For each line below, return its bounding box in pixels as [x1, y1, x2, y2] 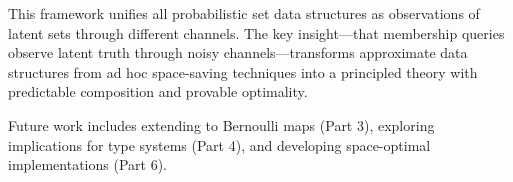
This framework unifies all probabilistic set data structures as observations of [8, 3, 480, 23]
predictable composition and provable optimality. [8, 81, 308, 102]
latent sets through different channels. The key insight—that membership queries [8, 22, 505, 43]
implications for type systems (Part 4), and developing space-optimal [8, 134, 431, 155]
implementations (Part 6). [8, 154, 167, 175]
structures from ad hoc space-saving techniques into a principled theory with [8, 61, 478, 82]
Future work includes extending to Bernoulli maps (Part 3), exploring [8, 114, 435, 135]
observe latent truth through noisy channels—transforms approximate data [8, 42, 468, 63]
